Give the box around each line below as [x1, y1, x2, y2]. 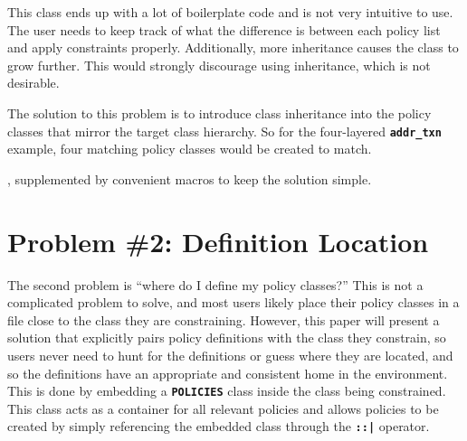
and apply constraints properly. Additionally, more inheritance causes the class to [7, 38, 459, 57]
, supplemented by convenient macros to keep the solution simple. [7, 169, 372, 188]
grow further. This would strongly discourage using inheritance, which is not [7, 55, 431, 74]
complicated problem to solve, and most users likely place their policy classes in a [7, 293, 460, 312]
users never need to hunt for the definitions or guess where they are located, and [7, 345, 453, 364]
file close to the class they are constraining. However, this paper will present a [7, 310, 440, 329]
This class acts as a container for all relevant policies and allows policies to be [7, 399, 439, 418]
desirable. [7, 73, 60, 92]
